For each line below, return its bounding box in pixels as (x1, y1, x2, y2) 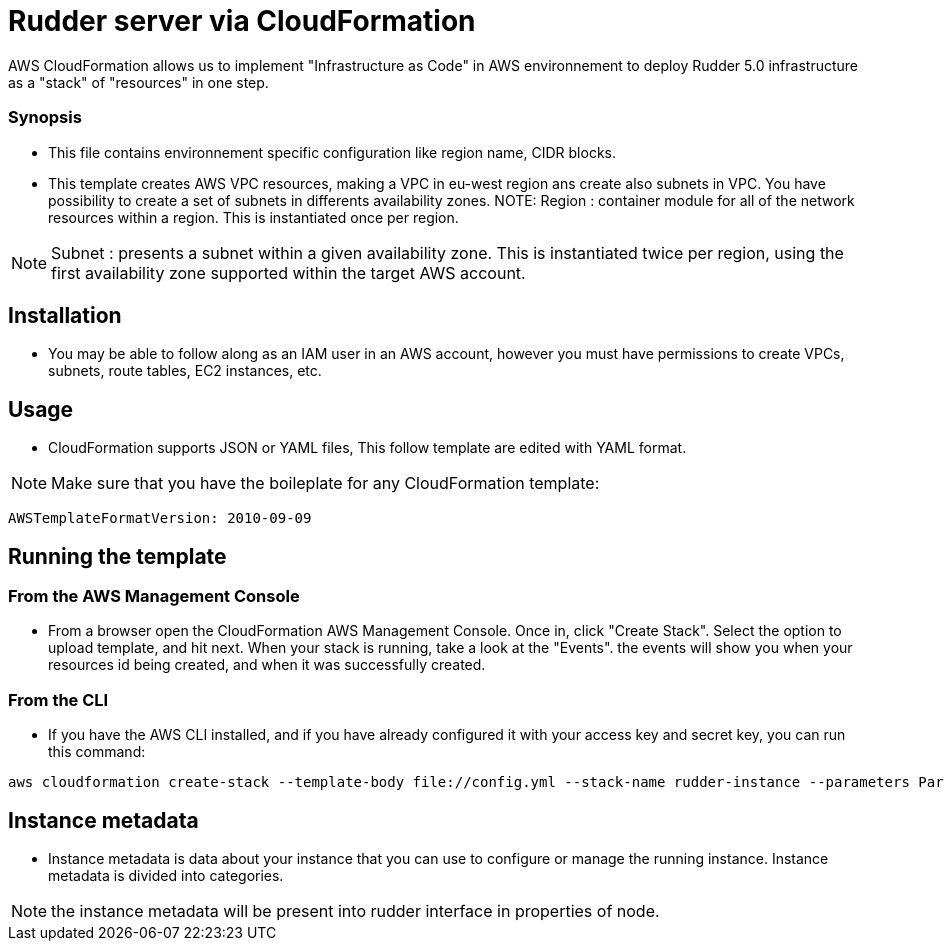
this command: (48, 743, 146, 761)
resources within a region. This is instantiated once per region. (48, 208, 459, 226)
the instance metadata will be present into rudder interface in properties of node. (51, 901, 660, 921)
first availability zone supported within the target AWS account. (51, 262, 526, 283)
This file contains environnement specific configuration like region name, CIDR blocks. (48, 143, 616, 161)
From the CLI (8, 689, 109, 710)
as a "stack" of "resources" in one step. (8, 73, 269, 91)
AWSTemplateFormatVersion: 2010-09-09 (8, 510, 312, 527)
